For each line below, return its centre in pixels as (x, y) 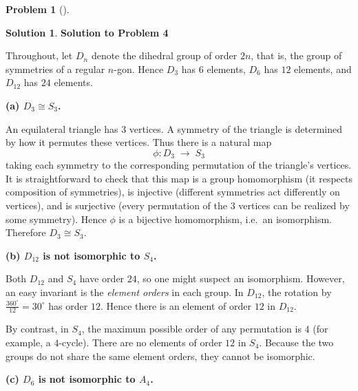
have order (102, 278)
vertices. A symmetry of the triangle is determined (235, 128)
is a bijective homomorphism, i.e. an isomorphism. (225, 219)
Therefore (26, 232)
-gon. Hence (139, 68)
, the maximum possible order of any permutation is (191, 329)
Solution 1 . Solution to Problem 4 (87, 32)
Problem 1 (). (38, 9)
